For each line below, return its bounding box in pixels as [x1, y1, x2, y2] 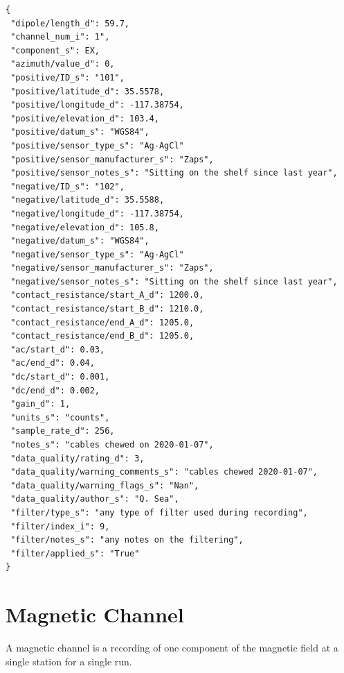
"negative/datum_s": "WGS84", [10, 236, 150, 246]
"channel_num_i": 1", [10, 32, 110, 42]
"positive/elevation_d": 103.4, [10, 113, 159, 123]
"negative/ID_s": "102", [10, 181, 125, 191]
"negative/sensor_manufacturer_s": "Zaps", [10, 263, 214, 273]
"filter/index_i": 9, [10, 521, 110, 531]
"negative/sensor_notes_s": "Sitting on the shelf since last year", [10, 276, 338, 287]
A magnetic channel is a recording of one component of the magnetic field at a [6, 640, 338, 655]
